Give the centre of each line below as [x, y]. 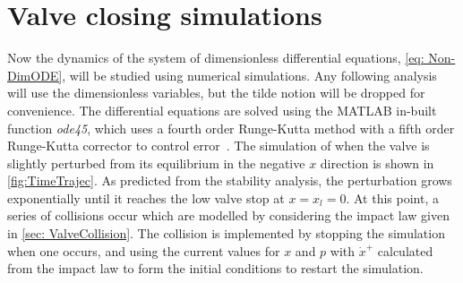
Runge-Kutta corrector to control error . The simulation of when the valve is [219, 146]
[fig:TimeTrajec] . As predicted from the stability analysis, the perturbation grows [230, 180]
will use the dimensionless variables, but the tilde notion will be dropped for [216, 93]
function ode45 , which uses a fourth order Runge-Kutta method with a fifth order [231, 128]
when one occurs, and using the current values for [144, 250]
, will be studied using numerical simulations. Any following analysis [249, 75]
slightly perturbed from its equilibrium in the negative [156, 163]
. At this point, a [392, 197]
